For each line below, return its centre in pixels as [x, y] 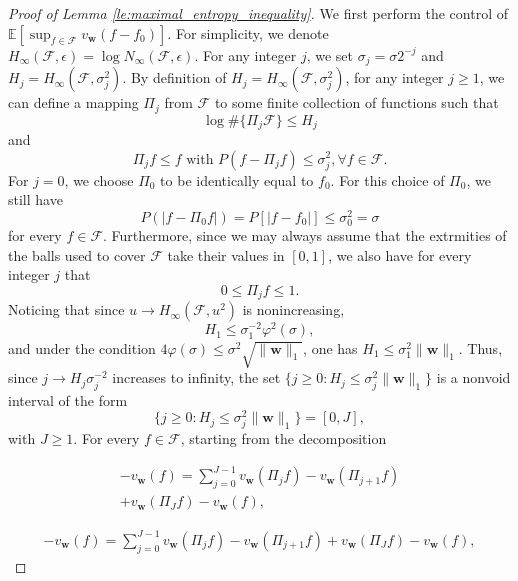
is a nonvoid [473, 377]
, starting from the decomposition [283, 438]
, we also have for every [400, 254]
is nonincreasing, [293, 309]
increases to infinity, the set [196, 377]
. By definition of [174, 77]
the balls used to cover [77, 254]
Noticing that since [66, 309]
